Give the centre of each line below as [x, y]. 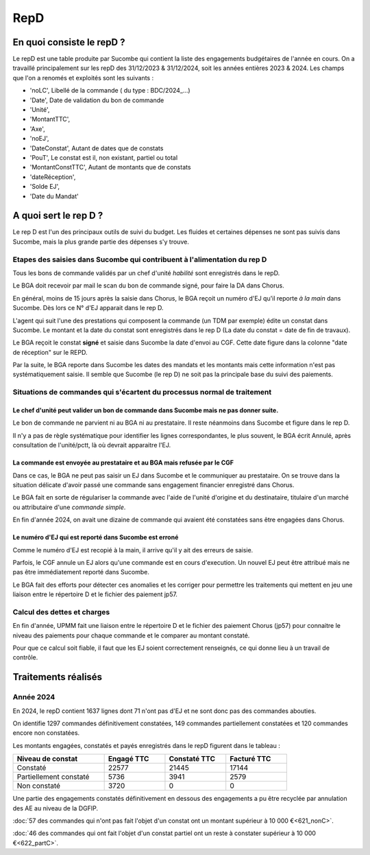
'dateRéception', [53, 177]
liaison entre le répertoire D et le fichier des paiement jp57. [95, 594]
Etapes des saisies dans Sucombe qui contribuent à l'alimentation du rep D [140, 259]
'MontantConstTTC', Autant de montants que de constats [110, 167]
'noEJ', [39, 139]
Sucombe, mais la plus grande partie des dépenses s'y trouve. [101, 242]
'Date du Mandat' [54, 196]
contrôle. [25, 657]
